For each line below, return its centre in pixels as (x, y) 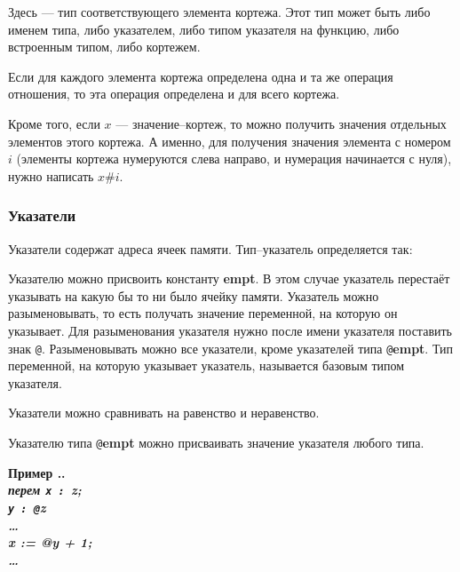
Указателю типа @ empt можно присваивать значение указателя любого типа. (216, 442)
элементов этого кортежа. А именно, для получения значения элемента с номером (230, 141)
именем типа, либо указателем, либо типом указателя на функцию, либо (204, 29)
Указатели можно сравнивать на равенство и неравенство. (164, 413)
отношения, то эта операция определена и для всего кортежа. (174, 94)
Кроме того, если (54, 123)
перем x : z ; (45, 490)
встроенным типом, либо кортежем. (104, 47)
